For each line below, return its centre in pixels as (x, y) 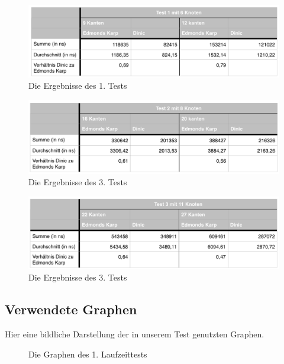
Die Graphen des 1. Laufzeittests (88, 354)
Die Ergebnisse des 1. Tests (78, 86)
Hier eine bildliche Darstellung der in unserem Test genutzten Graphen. (135, 334)
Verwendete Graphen (71, 309)
